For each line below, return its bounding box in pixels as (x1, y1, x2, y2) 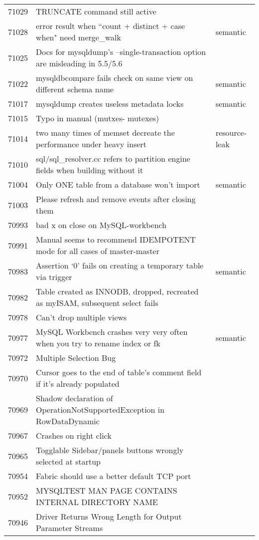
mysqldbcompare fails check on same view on (36, 72, 193, 83)
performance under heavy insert (36, 138, 147, 150)
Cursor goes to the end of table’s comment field (36, 366, 202, 378)
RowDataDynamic (36, 415, 100, 427)
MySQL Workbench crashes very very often (36, 326, 188, 337)
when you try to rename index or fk (36, 337, 160, 349)
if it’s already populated (36, 378, 120, 389)
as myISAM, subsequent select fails (36, 297, 158, 308)
